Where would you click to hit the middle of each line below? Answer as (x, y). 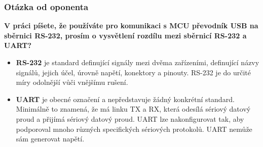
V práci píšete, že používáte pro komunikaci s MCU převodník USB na (131, 26)
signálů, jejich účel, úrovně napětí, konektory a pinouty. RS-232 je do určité (134, 72)
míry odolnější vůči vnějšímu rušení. (72, 82)
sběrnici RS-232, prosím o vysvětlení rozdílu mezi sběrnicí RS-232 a (125, 35)
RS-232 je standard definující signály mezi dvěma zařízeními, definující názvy (138, 62)
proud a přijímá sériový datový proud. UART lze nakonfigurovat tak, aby (130, 118)
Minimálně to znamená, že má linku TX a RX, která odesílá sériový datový (133, 109)
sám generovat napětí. (50, 139)
